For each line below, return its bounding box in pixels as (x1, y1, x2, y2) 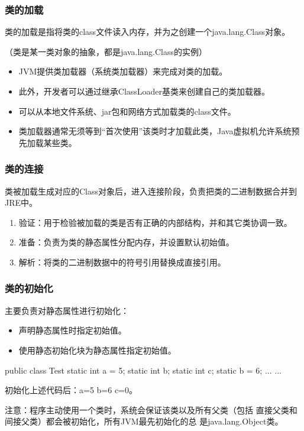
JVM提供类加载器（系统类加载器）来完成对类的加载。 (18, 65, 228, 77)
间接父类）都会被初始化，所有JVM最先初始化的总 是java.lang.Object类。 (5, 415, 283, 427)
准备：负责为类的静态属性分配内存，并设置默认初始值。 (18, 236, 234, 248)
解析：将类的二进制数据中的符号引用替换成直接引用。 (18, 255, 226, 268)
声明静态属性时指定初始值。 (18, 324, 127, 336)
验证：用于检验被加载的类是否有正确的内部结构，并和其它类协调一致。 (18, 216, 292, 228)
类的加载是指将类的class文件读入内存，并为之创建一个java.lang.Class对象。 (5, 25, 290, 38)
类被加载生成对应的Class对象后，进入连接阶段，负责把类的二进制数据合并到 (5, 184, 297, 197)
